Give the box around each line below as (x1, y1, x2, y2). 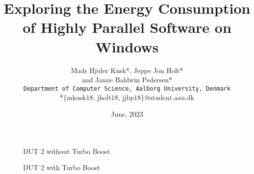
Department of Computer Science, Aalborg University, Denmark (23, 85, 231, 92)
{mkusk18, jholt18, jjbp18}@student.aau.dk (63, 95, 194, 102)
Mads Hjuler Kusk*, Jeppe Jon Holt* (71, 65, 183, 75)
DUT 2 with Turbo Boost (23, 162, 100, 173)
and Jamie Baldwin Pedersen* (81, 75, 173, 85)
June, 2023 (111, 108, 143, 119)
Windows (95, 36, 159, 56)
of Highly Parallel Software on (23, 17, 231, 37)
